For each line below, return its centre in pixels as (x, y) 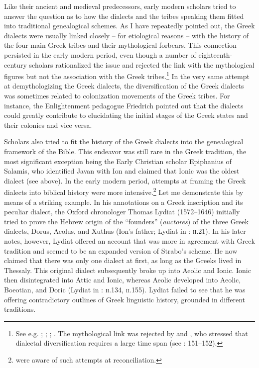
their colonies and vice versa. (48, 125)
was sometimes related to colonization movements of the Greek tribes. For (117, 95)
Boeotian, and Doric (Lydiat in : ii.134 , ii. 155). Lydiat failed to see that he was (125, 289)
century (15, 64)
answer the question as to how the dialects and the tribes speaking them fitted (124, 16)
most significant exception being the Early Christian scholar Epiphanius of (118, 161)
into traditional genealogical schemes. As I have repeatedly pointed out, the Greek (129, 26)
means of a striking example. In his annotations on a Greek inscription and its (124, 202)
